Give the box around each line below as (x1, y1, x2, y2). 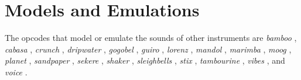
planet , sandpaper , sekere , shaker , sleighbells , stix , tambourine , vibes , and (5, 54, 285, 67)
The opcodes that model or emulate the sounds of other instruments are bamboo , (5, 32, 297, 44)
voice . (5, 65, 28, 78)
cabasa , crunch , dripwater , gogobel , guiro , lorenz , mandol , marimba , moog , (5, 43, 292, 55)
